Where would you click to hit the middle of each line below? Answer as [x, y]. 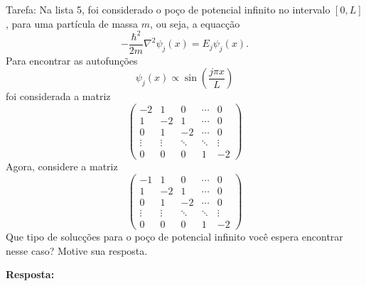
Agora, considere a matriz [62, 166]
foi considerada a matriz [58, 96]
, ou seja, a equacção [195, 23]
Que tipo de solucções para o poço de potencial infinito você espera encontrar [174, 236]
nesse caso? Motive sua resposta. [77, 250]
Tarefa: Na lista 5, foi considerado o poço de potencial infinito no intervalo [168, 9]
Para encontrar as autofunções [72, 60]
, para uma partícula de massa [72, 23]
